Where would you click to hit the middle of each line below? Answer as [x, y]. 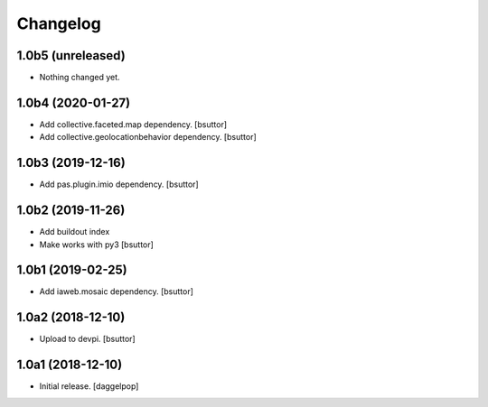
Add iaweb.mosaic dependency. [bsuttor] [117, 291]
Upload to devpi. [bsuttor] [87, 339]
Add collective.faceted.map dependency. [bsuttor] [133, 124]
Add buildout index [75, 232]
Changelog [59, 23]
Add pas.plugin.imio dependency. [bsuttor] [119, 184]
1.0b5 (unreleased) [71, 55]
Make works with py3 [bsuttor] [96, 245]
